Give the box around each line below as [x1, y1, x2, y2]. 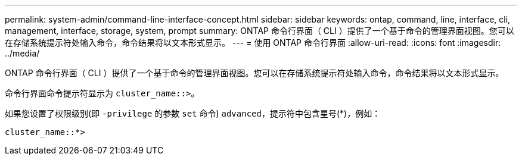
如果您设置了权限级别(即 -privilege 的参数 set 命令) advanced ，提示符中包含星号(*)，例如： [5, 108, 381, 118]
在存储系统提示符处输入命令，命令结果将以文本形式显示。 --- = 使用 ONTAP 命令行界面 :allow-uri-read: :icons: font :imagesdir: [5, 37, 501, 48]
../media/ [5, 48, 40, 58]
